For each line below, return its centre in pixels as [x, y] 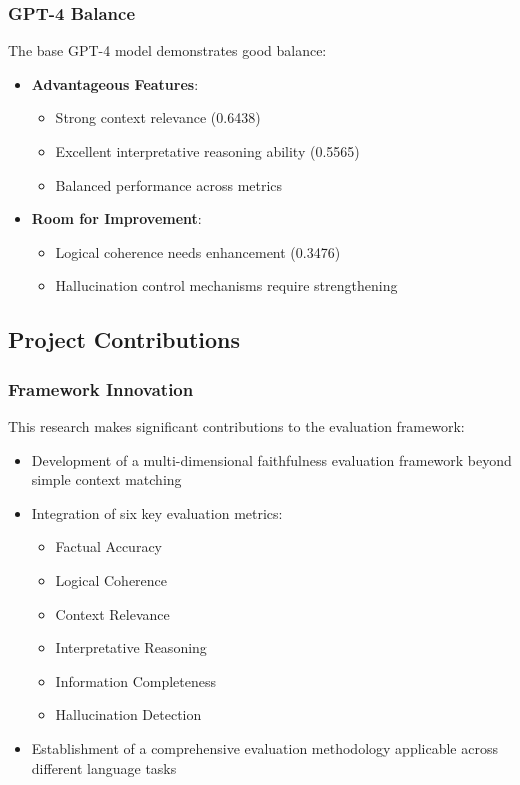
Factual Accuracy [108, 546]
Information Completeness [136, 680]
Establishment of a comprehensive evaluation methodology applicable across [264, 747]
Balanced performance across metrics [169, 184]
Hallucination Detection [128, 714]
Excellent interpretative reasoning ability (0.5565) [207, 151]
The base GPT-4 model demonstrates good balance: [167, 50]
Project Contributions [124, 339]
